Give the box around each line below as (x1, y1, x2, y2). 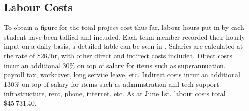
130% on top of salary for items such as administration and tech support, (4, 79, 221, 89)
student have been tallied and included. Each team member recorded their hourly (4, 31, 245, 42)
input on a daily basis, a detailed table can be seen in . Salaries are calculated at (4, 41, 243, 51)
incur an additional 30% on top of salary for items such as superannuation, (4, 60, 226, 70)
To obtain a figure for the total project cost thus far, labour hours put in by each (4, 22, 244, 32)
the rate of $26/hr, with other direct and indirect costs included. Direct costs (4, 50, 233, 60)
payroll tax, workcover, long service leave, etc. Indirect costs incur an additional (4, 69, 240, 80)
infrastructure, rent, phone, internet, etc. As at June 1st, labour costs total (4, 88, 226, 98)
